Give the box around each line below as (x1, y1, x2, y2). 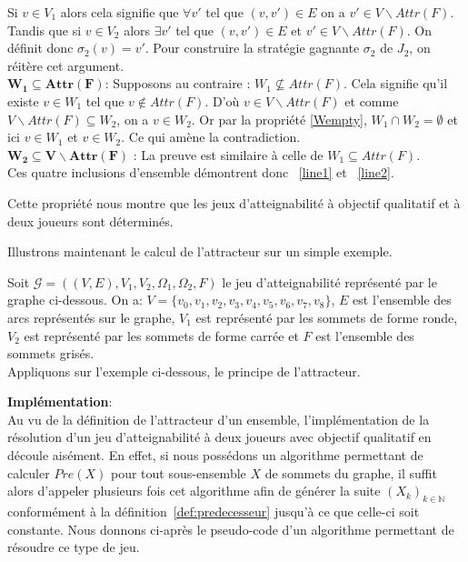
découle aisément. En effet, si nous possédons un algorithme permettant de (7, 446, 423, 465)
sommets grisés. (7, 344, 95, 363)
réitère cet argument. (7, 55, 124, 75)
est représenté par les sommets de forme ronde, (195, 307, 458, 326)
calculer (7, 463, 50, 482)
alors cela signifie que (60, 3, 179, 21)
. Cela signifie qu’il (344, 74, 448, 93)
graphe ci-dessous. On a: (7, 290, 143, 309)
